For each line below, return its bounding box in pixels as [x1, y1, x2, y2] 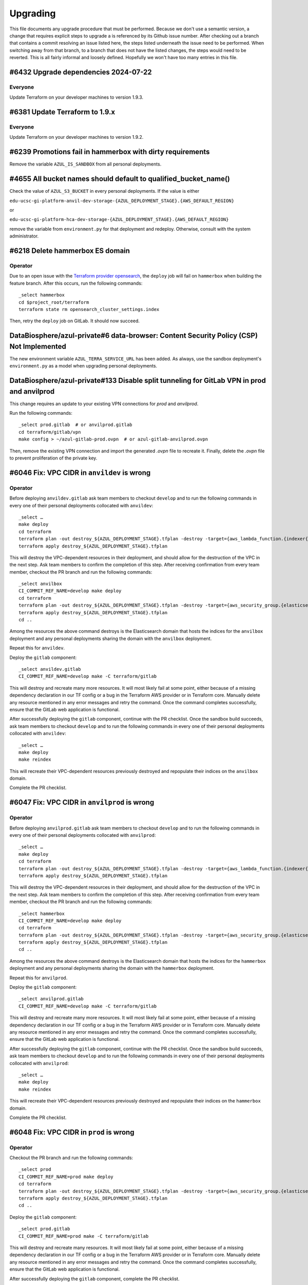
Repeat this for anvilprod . [9, 975, 68, 981]
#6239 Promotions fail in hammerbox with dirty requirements [9, 148, 210, 156]
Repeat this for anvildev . [9, 645, 65, 651]
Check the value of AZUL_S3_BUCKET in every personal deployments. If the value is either [9, 188, 200, 194]
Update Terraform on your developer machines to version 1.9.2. [9, 134, 144, 140]
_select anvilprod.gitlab [18, 996, 84, 1002]
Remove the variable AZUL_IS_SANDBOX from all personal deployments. [9, 161, 162, 167]
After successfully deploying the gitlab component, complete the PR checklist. [9, 1275, 180, 1282]
